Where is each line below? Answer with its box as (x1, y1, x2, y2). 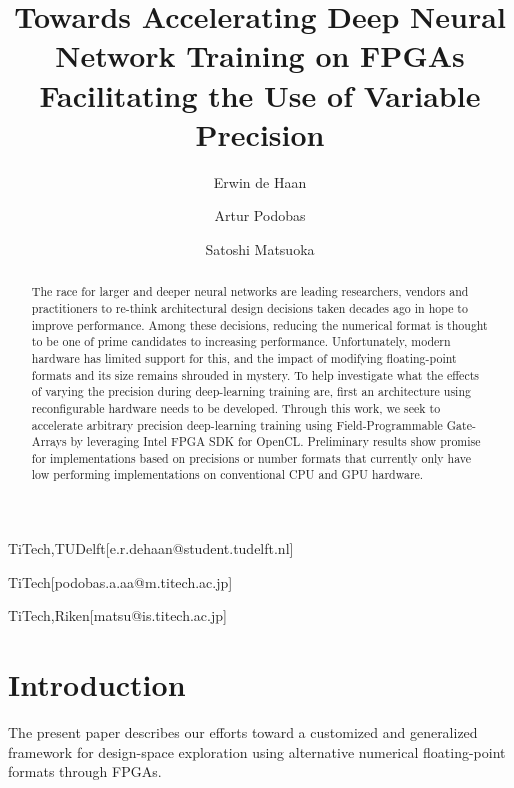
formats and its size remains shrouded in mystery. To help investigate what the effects (31, 366, 479, 383)
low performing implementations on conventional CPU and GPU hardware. (31, 466, 424, 483)
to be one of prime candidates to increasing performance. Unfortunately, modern (31, 333, 451, 350)
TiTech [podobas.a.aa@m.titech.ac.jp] (8, 571, 233, 592)
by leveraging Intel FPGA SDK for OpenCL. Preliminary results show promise (70, 433, 481, 450)
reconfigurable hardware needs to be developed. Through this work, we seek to (31, 399, 441, 416)
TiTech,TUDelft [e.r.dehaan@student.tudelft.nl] (8, 538, 294, 559)
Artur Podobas (214, 205, 306, 226)
